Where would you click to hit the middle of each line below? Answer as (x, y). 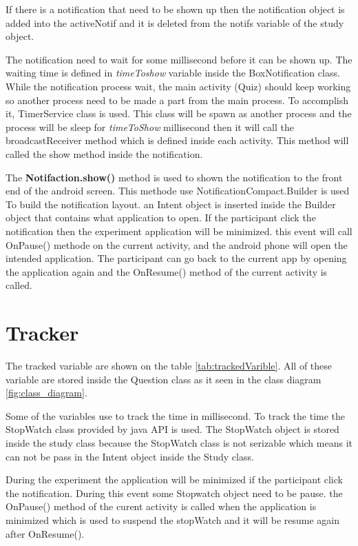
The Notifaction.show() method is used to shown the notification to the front (174, 177)
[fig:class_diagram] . (46, 393)
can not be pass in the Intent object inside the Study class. (130, 456)
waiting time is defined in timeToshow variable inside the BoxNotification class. (173, 73)
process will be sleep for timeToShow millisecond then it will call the (150, 127)
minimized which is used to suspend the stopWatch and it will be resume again (173, 519)
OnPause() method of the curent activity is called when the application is (161, 506)
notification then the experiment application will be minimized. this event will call (179, 231)
